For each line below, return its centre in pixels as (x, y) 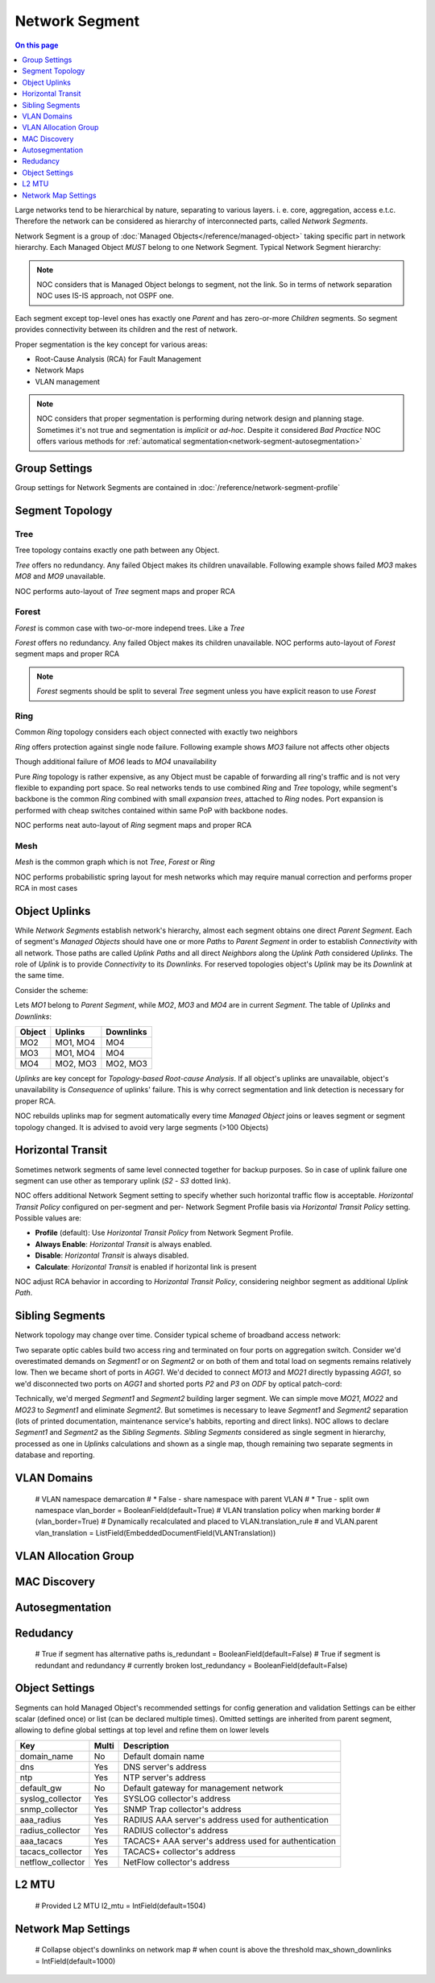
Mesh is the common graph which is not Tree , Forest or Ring (115, 862)
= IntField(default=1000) (75, 1961)
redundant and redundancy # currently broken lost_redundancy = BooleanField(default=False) (191, 1665)
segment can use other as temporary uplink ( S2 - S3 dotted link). (123, 1180)
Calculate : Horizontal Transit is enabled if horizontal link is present (146, 1266)
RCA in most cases (46, 888)
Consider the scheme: (52, 990)
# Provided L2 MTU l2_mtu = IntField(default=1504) (120, 1906)
